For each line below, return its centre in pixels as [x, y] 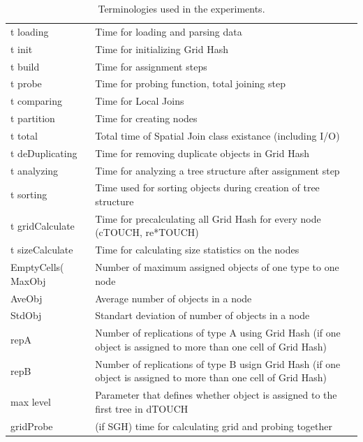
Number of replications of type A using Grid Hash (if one [218, 333]
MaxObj [28, 280]
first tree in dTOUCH [142, 408]
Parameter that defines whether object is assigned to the [216, 395]
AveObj [27, 298]
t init [22, 49]
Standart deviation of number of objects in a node [202, 315]
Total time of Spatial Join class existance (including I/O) [217, 135]
